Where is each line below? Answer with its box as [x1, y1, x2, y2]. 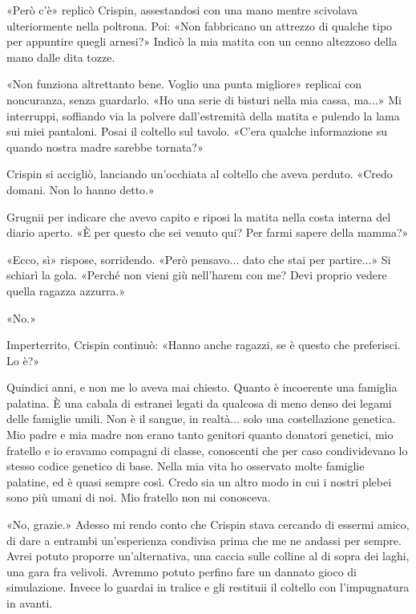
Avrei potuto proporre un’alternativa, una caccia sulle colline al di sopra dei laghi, [6, 547, 410, 564]
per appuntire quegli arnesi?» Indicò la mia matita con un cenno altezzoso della [6, 33, 398, 50]
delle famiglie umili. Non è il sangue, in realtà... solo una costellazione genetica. [6, 410, 396, 427]
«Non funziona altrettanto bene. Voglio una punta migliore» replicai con [6, 75, 362, 92]
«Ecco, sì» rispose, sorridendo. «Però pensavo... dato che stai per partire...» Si [6, 250, 391, 267]
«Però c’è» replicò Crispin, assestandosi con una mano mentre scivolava [6, 2, 357, 18]
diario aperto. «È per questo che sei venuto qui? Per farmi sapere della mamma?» [6, 224, 409, 241]
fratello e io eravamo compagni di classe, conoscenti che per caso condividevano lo [6, 441, 408, 458]
